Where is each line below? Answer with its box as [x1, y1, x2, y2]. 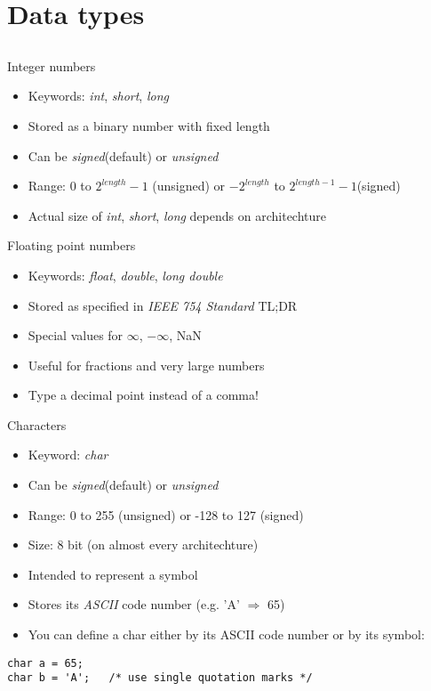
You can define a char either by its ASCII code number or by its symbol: [28, 625, 425, 644]
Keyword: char [28, 445, 108, 464]
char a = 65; [7, 656, 84, 670]
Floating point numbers [7, 236, 136, 255]
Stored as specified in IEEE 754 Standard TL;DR [28, 296, 298, 314]
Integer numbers [7, 56, 96, 75]
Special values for [28, 326, 124, 345]
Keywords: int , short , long [28, 86, 169, 105]
